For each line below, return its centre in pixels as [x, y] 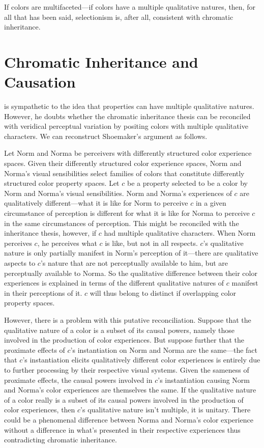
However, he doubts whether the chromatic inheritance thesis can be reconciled [127, 116]
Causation [40, 82]
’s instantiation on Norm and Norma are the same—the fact [164, 349]
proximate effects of [35, 349]
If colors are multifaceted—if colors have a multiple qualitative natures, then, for [130, 7]
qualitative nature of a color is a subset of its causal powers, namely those [119, 330]
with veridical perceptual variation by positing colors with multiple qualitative [126, 126]
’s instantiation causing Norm [204, 380]
